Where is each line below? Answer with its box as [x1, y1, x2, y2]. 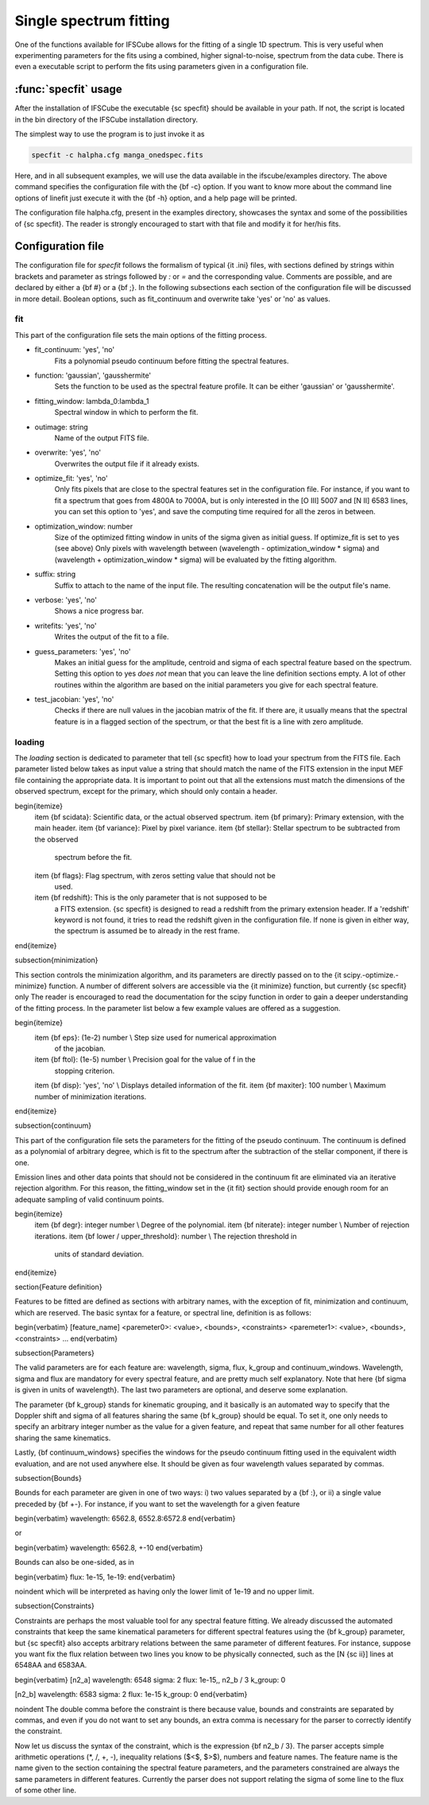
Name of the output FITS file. [54, 433, 150, 443]
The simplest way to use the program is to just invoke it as [14, 130, 205, 139]
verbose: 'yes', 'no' [34, 595, 97, 604]
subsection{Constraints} [14, 1602, 95, 1611]
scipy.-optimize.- [342, 970, 399, 979]
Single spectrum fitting [14, 12, 170, 29]
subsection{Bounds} [14, 1473, 83, 1482]
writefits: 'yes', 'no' [34, 621, 97, 630]
